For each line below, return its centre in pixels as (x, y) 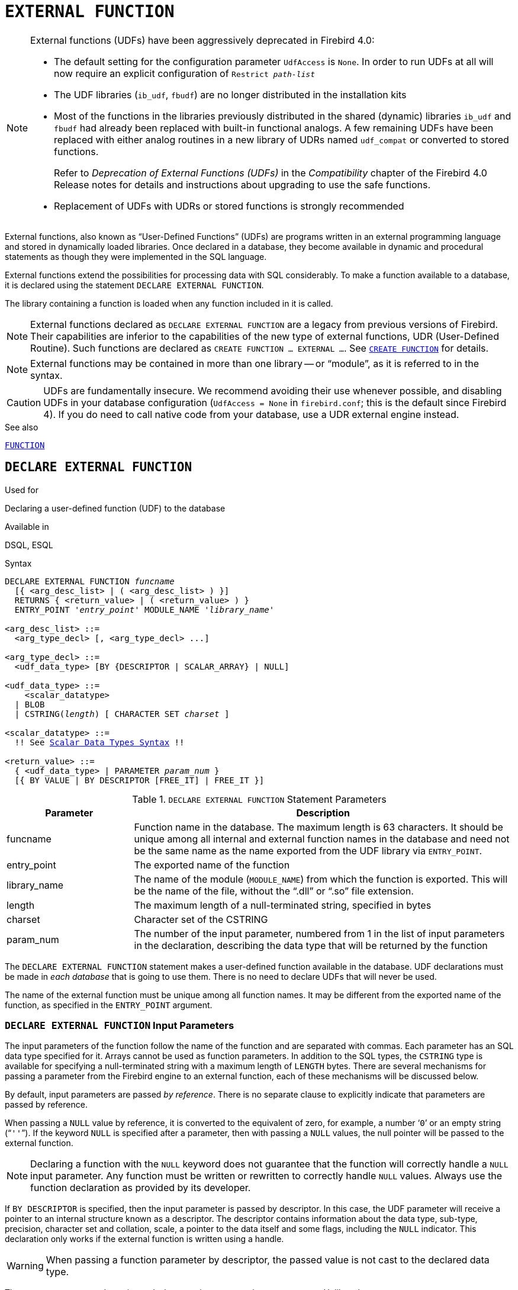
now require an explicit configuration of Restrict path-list (184, 73)
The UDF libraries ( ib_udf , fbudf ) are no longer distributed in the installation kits (230, 94)
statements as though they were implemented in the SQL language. (136, 256)
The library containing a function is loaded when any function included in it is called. (169, 303)
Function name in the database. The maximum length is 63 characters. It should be (318, 827)
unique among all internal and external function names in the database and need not (322, 839)
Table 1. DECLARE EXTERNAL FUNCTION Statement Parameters (259, 799)
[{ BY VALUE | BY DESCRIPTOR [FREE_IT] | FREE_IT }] (139, 780)
